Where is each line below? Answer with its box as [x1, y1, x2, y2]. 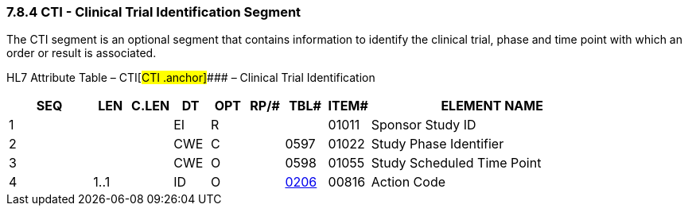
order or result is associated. [6, 46, 157, 60]
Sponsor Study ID [371, 117, 476, 133]
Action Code [371, 174, 446, 191]
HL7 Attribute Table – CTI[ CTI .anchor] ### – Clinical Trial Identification [6, 71, 375, 85]
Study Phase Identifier [371, 136, 504, 152]
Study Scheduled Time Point [371, 155, 542, 172]
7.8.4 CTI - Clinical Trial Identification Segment [6, 4, 301, 20]
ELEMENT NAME [441, 98, 543, 114]
